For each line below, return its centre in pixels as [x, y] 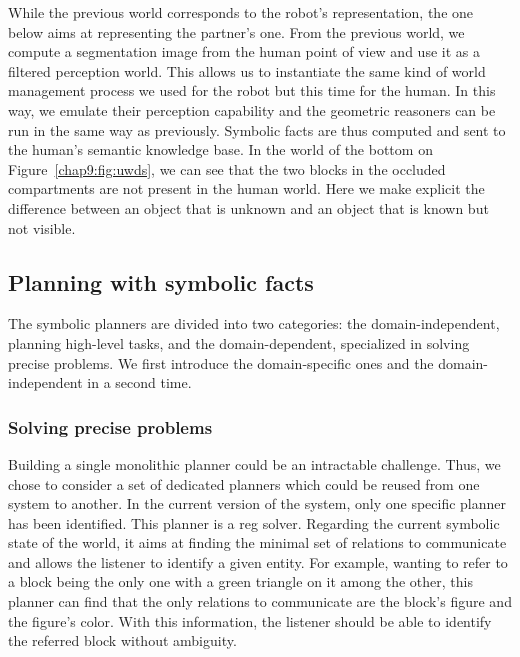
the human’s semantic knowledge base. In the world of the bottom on [220, 149]
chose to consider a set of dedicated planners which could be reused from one [244, 483]
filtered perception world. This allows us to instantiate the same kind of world [247, 70]
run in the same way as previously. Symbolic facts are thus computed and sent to [257, 129]
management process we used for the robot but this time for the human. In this [252, 90]
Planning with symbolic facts [161, 281]
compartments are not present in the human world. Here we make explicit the [246, 188]
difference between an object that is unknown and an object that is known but [248, 207]
